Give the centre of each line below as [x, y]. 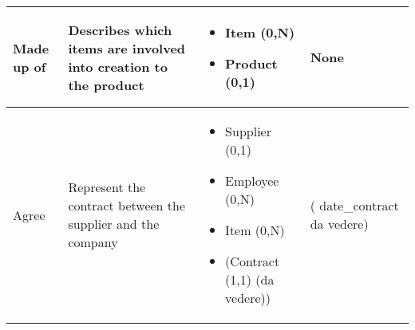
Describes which [120, 29]
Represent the [107, 187]
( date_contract [354, 205]
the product [106, 84]
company [93, 242]
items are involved [127, 48]
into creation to [118, 66]
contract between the [127, 205]
